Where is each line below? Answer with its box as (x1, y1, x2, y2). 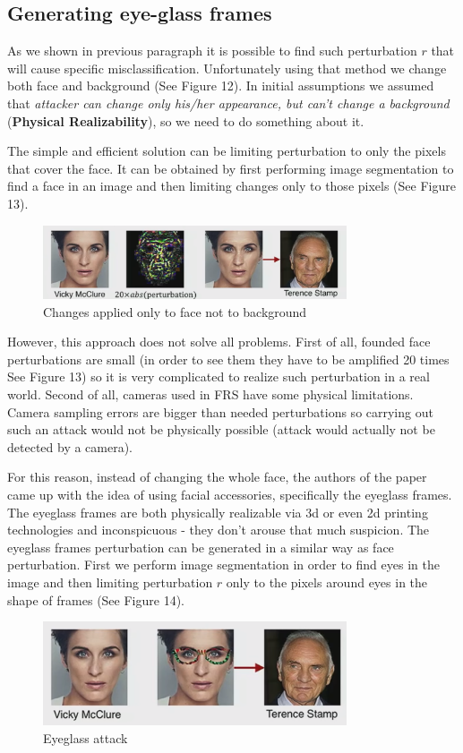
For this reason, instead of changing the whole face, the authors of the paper (7, 467, 427, 486)
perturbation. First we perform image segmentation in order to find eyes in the (7, 555, 440, 574)
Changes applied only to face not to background (43, 302, 307, 321)
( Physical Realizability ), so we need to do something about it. (7, 111, 364, 130)
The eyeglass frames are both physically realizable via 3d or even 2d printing (7, 502, 428, 521)
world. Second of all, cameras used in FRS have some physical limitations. (7, 384, 414, 403)
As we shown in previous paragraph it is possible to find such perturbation (7, 41, 417, 60)
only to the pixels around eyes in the (226, 572, 428, 591)
